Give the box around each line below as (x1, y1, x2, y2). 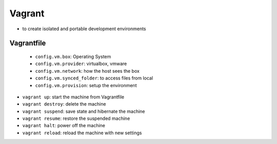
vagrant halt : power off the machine (22, 122, 105, 129)
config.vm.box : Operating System (35, 53, 111, 59)
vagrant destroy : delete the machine (22, 101, 106, 107)
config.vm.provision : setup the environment (35, 82, 137, 88)
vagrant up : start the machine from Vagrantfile (22, 94, 125, 100)
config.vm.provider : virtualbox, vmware (35, 60, 127, 67)
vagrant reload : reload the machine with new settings (22, 130, 142, 136)
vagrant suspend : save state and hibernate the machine (22, 108, 145, 114)
